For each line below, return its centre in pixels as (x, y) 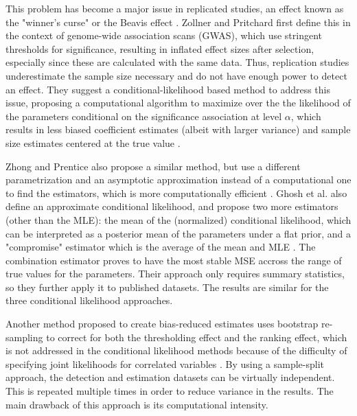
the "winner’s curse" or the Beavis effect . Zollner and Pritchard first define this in (178, 22)
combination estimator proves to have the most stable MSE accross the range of (174, 260)
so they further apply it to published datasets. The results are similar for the (167, 287)
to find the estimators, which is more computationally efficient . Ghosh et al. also (176, 193)
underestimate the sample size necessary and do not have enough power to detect (176, 75)
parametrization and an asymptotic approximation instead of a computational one (178, 180)
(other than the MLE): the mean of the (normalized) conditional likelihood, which (178, 219)
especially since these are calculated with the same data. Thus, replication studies (177, 62)
